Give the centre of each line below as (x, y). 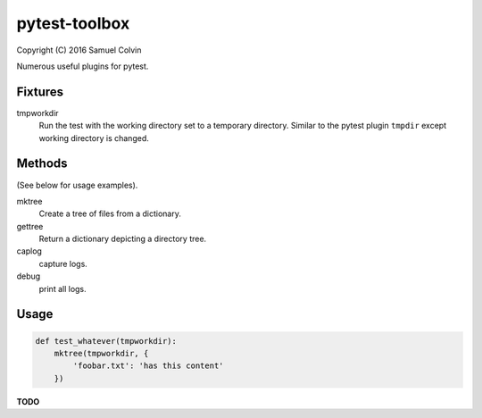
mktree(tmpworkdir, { (101, 354)
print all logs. (62, 288)
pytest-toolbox (73, 23)
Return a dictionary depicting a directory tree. (123, 239)
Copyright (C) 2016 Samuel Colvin (79, 50)
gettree (30, 226)
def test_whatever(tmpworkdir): (106, 341)
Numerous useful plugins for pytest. (83, 66)
